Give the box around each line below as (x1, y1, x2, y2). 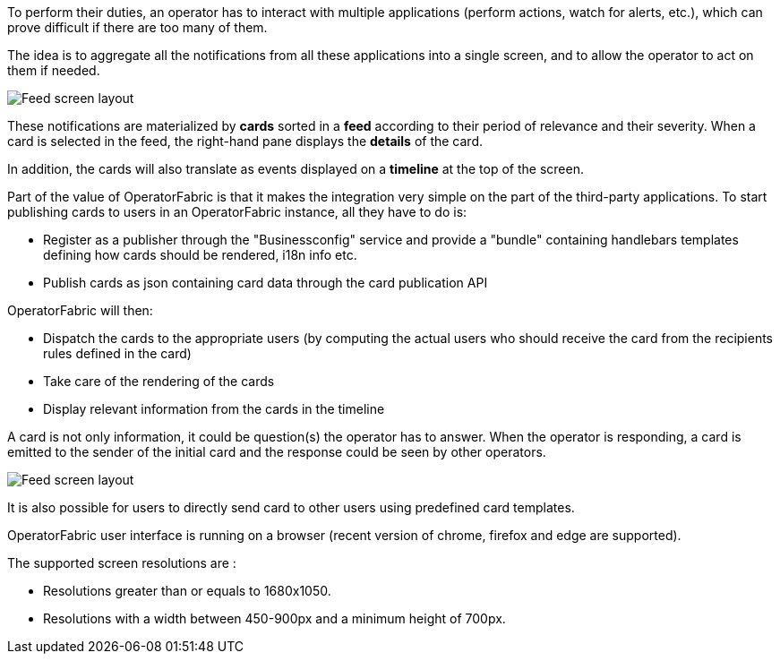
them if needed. (7, 63, 100, 78)
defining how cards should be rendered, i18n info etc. (43, 247, 357, 262)
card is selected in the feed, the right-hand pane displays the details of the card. (7, 133, 484, 149)
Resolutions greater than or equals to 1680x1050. (43, 583, 331, 598)
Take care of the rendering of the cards (43, 373, 275, 389)
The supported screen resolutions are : (7, 555, 236, 571)
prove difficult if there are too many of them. (7, 20, 268, 35)
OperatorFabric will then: (7, 303, 153, 318)
